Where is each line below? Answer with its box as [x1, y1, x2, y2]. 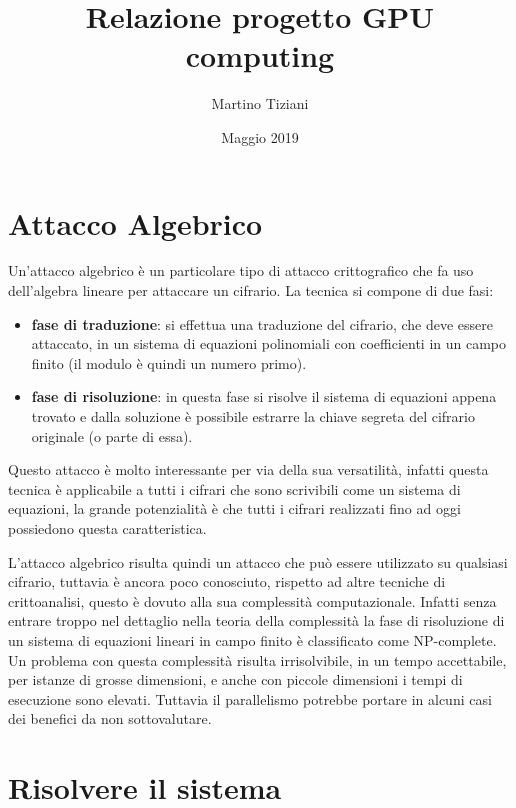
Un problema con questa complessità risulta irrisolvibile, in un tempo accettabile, [8, 649, 507, 670]
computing [185, 35, 335, 76]
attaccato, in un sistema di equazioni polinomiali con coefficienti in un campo [31, 333, 507, 354]
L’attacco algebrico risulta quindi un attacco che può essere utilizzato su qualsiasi [8, 551, 508, 572]
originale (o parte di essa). [31, 425, 193, 446]
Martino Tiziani [211, 93, 309, 114]
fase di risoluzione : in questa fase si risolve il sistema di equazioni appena [31, 386, 497, 407]
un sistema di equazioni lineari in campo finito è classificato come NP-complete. [8, 629, 497, 650]
